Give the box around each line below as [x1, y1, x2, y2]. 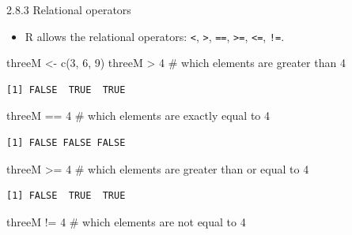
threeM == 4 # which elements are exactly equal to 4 [6, 107, 271, 124]
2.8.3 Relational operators [6, 2, 131, 17]
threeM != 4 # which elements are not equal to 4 [6, 213, 246, 229]
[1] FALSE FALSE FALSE [6, 137, 126, 149]
